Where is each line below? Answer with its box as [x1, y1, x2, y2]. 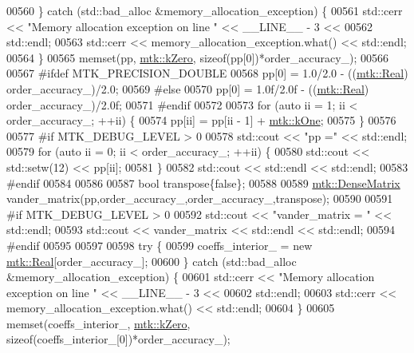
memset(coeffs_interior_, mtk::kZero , [6, 315, 191, 331]
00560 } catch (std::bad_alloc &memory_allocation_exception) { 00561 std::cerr [6, 2, 403, 18]
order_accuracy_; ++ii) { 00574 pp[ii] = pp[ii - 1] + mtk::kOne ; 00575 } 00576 [6, 112, 396, 129]
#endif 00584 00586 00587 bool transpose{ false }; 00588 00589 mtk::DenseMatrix [6, 174, 400, 191]
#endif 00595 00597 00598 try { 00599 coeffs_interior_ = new [6, 236, 313, 253]
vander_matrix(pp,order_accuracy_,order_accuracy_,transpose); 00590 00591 [6, 190, 393, 207]
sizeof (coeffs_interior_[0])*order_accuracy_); [6, 331, 231, 347]
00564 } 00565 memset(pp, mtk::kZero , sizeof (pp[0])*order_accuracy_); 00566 [6, 49, 389, 65]
